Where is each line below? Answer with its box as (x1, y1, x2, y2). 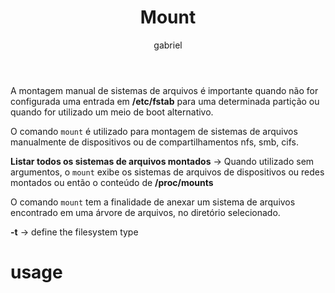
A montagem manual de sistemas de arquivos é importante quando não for (10, 84, 319, 96)
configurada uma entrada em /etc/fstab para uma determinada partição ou (10, 95, 320, 107)
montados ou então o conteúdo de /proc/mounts (10, 176, 214, 188)
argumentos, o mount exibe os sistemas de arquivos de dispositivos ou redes (10, 166, 325, 178)
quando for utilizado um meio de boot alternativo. (10, 106, 214, 118)
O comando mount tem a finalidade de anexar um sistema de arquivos (10, 196, 296, 208)
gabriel (153, 39, 183, 51)
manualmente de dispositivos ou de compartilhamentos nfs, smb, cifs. (10, 136, 299, 148)
